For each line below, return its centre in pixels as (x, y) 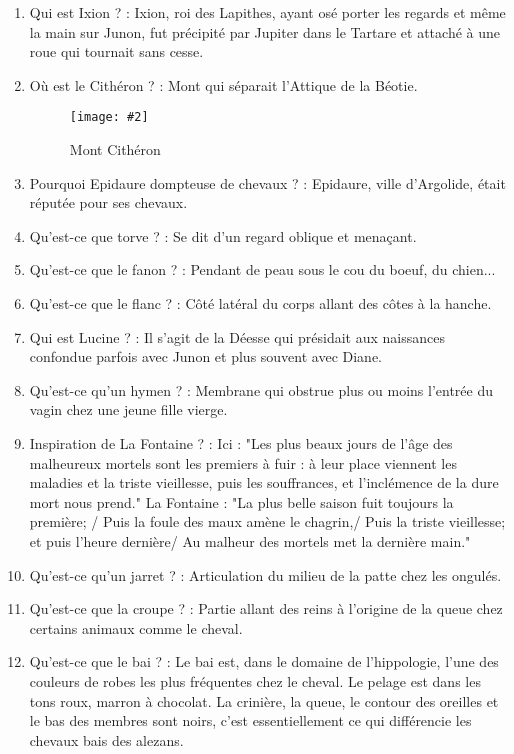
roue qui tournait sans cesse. (116, 51)
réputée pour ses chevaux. (108, 202)
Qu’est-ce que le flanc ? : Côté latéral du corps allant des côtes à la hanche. (260, 303)
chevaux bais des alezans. (106, 739)
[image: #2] (109, 117)
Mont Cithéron (115, 149)
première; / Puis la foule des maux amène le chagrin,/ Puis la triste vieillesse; (267, 521)
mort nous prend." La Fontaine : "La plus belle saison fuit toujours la (241, 501)
